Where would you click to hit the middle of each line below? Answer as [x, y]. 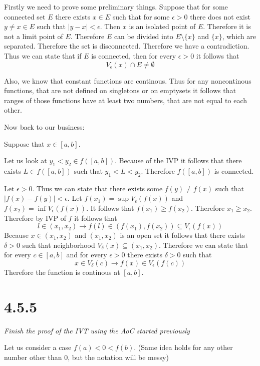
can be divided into [144, 36]
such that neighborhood [59, 245]
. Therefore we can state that [203, 245]
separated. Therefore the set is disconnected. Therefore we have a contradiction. [127, 46]
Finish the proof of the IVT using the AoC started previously [97, 330]
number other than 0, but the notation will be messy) [86, 357]
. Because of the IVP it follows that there [178, 160]
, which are [239, 36]
